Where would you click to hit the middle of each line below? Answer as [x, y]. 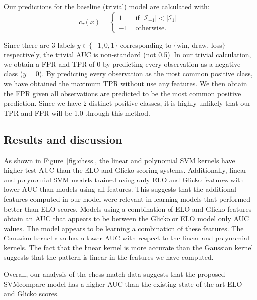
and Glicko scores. [32, 293]
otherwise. [151, 28]
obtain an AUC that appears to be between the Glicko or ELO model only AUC [127, 218]
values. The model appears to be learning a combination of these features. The [124, 228]
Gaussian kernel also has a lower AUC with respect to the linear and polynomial [127, 238]
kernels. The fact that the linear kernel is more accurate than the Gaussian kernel [128, 247]
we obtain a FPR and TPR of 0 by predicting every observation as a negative [122, 64]
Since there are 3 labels [40, 44]
